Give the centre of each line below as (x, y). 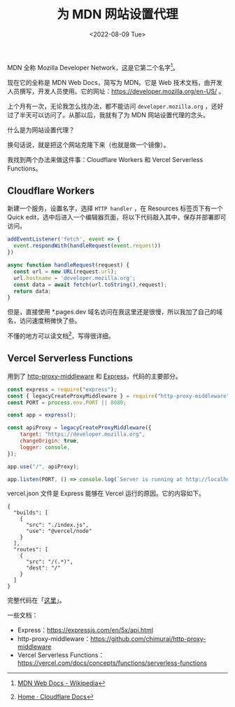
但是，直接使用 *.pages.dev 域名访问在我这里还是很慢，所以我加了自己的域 (115, 312)
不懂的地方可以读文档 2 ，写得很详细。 (61, 335)
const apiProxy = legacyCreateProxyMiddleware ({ (79, 428)
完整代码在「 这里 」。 (36, 600)
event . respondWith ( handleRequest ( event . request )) (87, 246)
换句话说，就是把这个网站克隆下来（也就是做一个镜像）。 (88, 144)
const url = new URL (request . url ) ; (65, 271)
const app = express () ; (42, 415)
